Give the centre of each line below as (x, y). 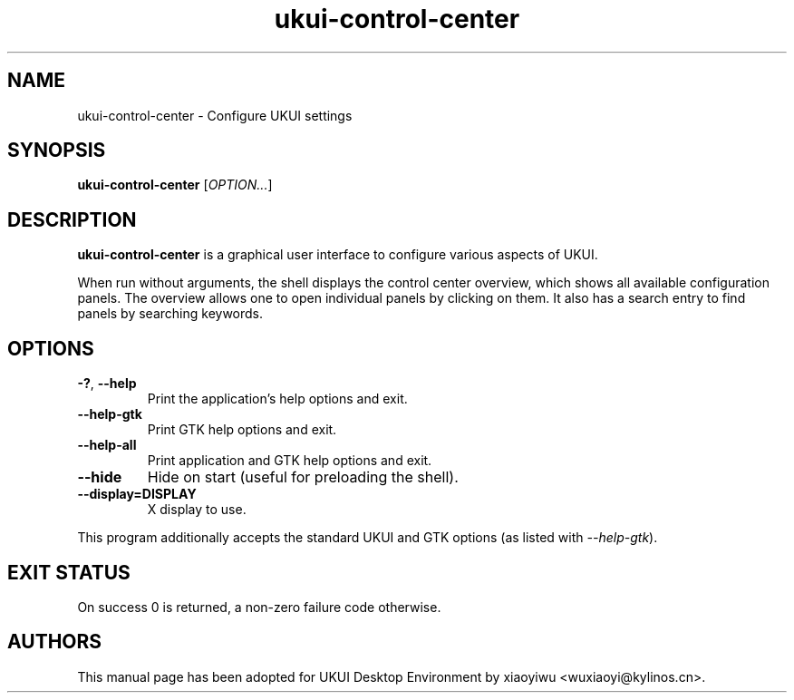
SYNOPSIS (57, 151)
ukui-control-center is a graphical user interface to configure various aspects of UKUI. (338, 255)
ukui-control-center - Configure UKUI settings (215, 115)
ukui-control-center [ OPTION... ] (175, 185)
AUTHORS (55, 642)
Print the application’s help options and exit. (277, 399)
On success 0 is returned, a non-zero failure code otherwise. (259, 607)
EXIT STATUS (69, 572)
